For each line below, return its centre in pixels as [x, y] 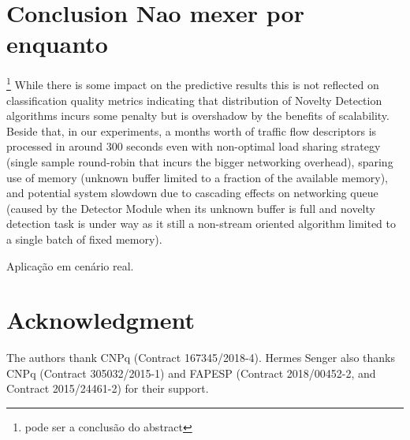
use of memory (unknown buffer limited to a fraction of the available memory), [198, 177]
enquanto [57, 44]
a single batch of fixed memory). [84, 239]
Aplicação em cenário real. [70, 265]
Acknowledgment [101, 320]
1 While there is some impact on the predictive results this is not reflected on [193, 83]
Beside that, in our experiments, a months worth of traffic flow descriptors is [192, 131]
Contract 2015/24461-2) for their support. [108, 388]
